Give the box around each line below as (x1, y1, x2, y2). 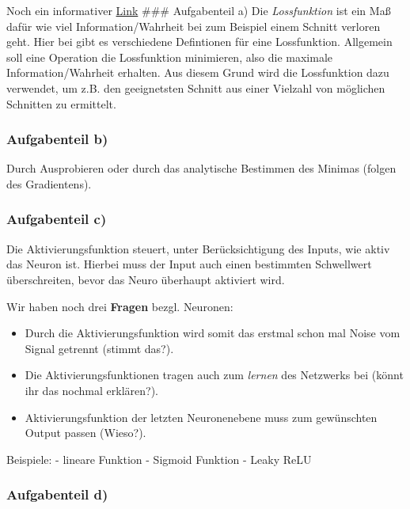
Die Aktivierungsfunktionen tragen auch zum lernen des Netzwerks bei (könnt (25, 367, 404, 383)
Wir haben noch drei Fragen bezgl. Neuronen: (6, 298, 233, 314)
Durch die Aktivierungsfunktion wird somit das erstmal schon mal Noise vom (25, 325, 401, 341)
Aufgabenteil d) (6, 484, 108, 504)
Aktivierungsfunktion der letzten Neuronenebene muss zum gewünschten (25, 408, 378, 425)
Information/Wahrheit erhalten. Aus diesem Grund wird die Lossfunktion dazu (6, 64, 389, 81)
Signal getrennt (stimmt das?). (25, 340, 174, 356)
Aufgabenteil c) (6, 209, 107, 229)
